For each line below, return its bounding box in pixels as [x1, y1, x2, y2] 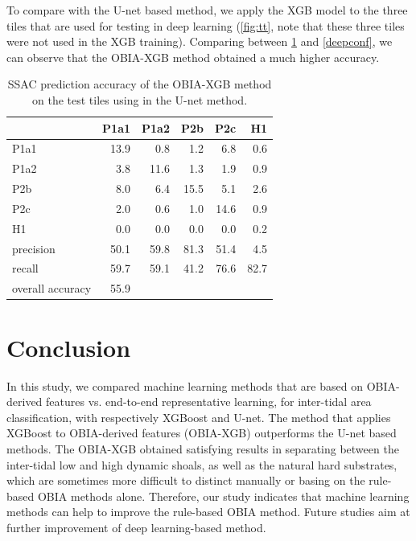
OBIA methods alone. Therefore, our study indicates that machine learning [37, 487, 410, 504]
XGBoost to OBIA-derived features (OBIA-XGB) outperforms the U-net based [6, 424, 397, 441]
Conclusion [6, 330, 131, 363]
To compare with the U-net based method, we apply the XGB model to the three [6, 2, 408, 18]
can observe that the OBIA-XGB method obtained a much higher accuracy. [6, 48, 380, 65]
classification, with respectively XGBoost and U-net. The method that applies [6, 408, 391, 425]
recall [12, 260, 39, 277]
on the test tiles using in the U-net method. [32, 91, 248, 108]
